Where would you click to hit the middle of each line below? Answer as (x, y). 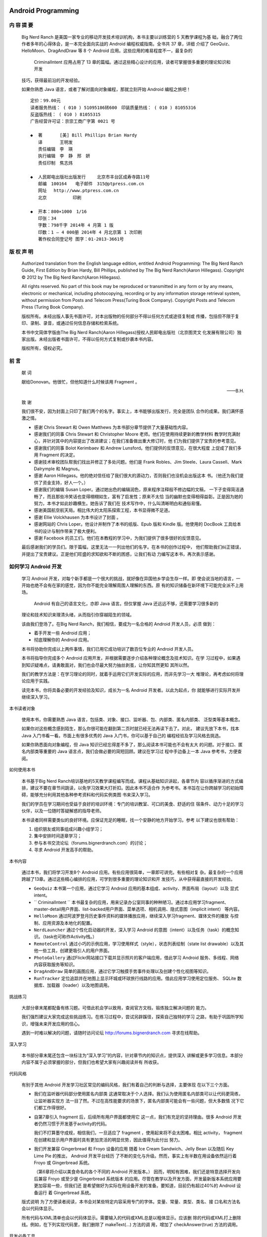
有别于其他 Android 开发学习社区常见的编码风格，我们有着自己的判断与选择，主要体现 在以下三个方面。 (127, 1085)
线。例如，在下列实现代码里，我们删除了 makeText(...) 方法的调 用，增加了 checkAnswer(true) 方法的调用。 (131, 1225)
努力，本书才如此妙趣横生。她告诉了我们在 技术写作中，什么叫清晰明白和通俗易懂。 (119, 503)
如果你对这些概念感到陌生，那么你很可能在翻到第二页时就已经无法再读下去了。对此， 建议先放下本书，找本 (130, 729)
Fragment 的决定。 (58, 455)
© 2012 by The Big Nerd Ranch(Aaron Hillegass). (71, 277)
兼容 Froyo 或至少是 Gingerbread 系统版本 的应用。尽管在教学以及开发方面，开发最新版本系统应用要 (140, 1179)
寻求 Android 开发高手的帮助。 (65, 850)
